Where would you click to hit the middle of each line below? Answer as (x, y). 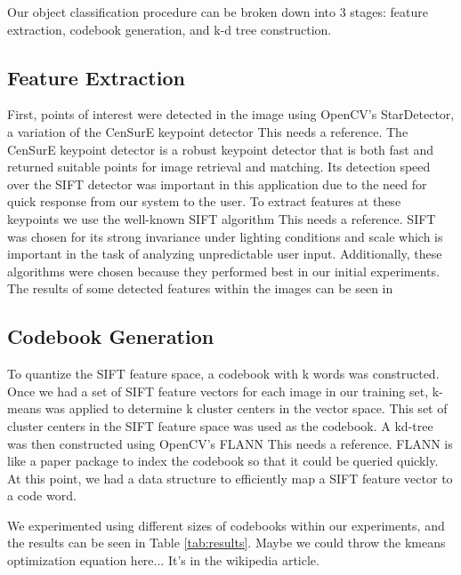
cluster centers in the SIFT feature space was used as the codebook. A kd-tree (220, 425)
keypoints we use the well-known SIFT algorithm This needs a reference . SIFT (222, 218)
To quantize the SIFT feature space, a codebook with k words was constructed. (223, 374)
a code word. (42, 495)
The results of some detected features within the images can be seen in (200, 288)
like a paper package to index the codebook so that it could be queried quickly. (223, 461)
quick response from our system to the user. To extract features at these (204, 201)
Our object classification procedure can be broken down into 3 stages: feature (218, 12)
